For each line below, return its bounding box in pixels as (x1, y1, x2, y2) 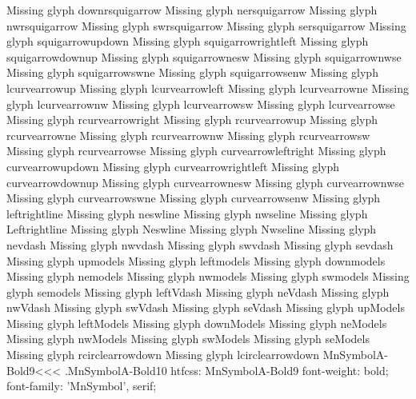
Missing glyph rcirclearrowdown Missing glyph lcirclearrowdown (6, 346, 320, 363)
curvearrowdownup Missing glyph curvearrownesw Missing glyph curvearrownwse (6, 174, 405, 190)
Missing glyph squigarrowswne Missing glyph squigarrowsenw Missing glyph (6, 64, 378, 81)
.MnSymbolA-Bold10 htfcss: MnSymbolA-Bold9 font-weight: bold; (64, 361, 389, 378)
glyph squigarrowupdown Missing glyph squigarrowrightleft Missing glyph (6, 33, 369, 50)
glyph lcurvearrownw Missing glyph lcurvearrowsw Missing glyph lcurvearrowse (6, 95, 395, 112)
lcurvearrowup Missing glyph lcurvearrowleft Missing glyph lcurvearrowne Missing (6, 79, 409, 96)
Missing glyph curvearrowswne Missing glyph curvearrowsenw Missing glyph (6, 190, 381, 206)
